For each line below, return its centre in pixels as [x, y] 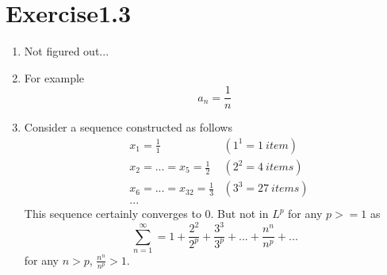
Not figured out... [67, 51]
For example [54, 77]
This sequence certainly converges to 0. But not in [146, 214]
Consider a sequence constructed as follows [128, 127]
